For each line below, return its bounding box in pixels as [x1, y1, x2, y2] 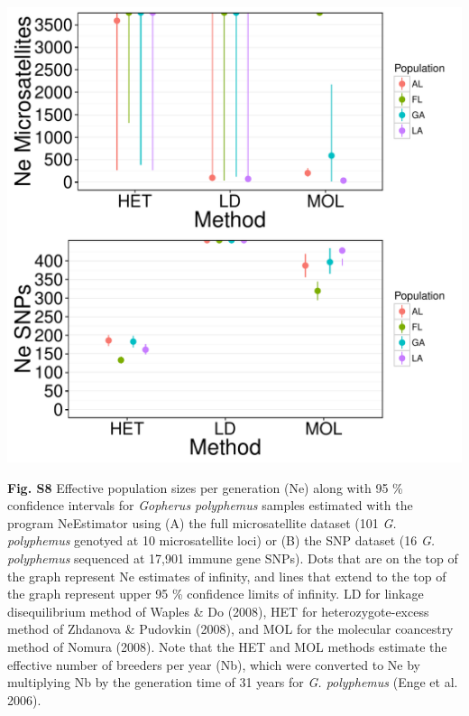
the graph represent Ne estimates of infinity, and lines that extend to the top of [7, 566, 446, 585]
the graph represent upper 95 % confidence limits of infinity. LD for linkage [7, 584, 424, 603]
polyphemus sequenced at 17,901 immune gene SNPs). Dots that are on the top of [7, 548, 458, 567]
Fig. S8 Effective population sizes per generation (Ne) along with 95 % [7, 478, 403, 497]
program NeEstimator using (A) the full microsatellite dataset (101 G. [7, 513, 397, 532]
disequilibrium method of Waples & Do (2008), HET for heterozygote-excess [7, 601, 429, 620]
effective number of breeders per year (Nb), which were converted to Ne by [7, 655, 421, 674]
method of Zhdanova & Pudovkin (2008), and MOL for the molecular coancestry [7, 619, 454, 638]
